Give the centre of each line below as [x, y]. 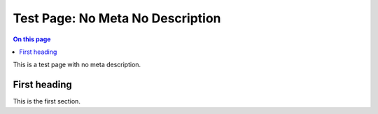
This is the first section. [47, 101]
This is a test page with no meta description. [77, 65]
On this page [32, 39]
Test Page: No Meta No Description [117, 18]
